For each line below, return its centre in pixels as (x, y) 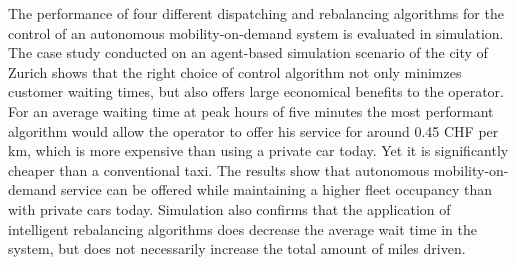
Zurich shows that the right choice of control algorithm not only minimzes (235, 71)
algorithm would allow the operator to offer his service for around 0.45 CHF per (253, 130)
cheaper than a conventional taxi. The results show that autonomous (219, 169)
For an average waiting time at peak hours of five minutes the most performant (251, 110)
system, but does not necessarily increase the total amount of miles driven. (237, 248)
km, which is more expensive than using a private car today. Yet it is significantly (258, 150)
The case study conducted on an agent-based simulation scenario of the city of (248, 52)
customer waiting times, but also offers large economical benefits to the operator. (256, 91)
